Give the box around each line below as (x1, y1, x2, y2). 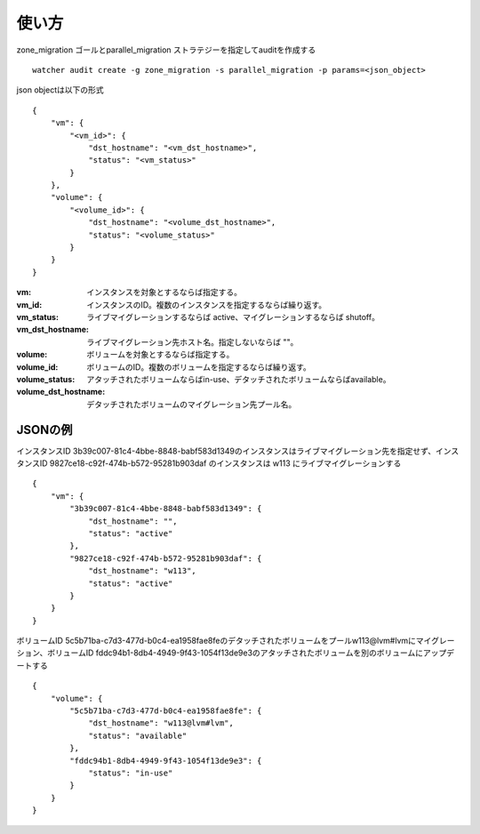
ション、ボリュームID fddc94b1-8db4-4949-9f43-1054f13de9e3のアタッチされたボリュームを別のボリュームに (16, 647, 424, 658)
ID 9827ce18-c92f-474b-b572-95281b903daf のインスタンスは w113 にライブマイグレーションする (39, 458, 402, 469)
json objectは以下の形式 (16, 84, 104, 95)
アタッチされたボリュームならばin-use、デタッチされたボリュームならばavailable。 (86, 373, 391, 384)
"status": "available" (88, 730, 188, 741)
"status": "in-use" (88, 767, 173, 778)
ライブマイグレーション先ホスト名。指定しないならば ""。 (86, 336, 299, 347)
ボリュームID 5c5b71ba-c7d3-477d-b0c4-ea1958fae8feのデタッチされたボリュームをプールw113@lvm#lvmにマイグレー (16, 636, 455, 646)
